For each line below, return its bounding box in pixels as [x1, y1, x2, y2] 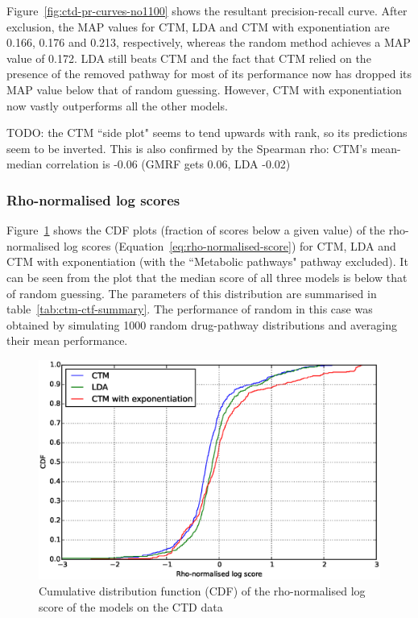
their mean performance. [6, 332, 128, 349]
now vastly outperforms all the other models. [6, 97, 228, 114]
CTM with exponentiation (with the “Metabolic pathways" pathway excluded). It [6, 253, 408, 270]
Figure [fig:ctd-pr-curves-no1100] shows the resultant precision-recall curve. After [6, 2, 408, 19]
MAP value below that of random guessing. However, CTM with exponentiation [6, 81, 402, 97]
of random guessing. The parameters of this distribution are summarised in [6, 284, 377, 301]
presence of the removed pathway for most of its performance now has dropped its [6, 65, 412, 82]
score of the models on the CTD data [39, 598, 223, 615]
